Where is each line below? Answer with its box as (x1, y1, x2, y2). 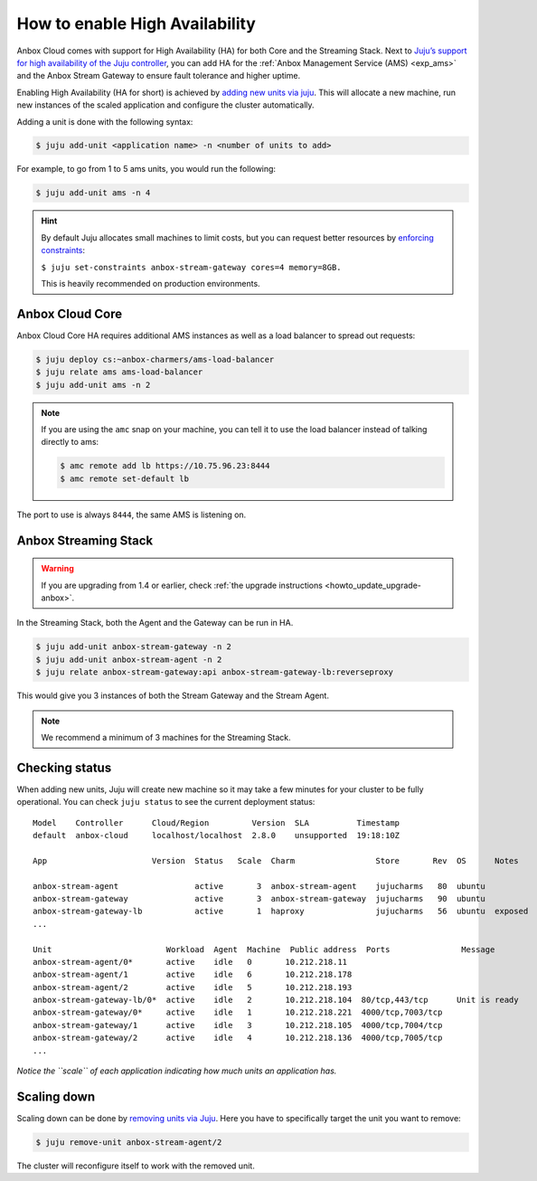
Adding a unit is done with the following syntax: (16, 116, 193, 127)
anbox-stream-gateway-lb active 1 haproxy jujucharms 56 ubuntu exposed (33, 906, 529, 917)
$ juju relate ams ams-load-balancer (35, 367, 203, 377)
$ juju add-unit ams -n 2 (35, 380, 151, 390)
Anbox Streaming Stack (16, 533, 154, 548)
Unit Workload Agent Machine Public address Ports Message (33, 944, 495, 954)
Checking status (16, 760, 112, 775)
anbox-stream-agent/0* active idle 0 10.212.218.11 (33, 957, 348, 967)
